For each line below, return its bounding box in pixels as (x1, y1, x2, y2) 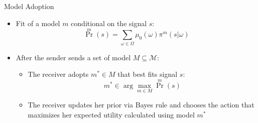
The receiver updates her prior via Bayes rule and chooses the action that (28, 99, 254, 110)
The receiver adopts (28, 69, 89, 79)
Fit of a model (16, 18, 60, 28)
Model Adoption (4, 1, 54, 11)
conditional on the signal (71, 18, 147, 28)
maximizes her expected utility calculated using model (28, 109, 195, 119)
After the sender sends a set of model (16, 52, 131, 62)
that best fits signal (117, 69, 178, 79)
